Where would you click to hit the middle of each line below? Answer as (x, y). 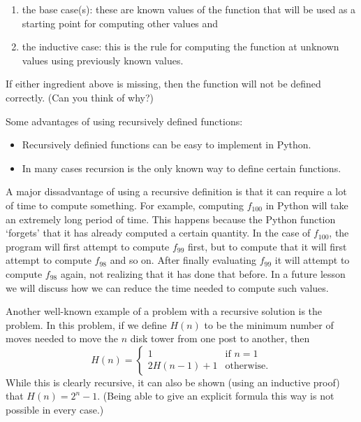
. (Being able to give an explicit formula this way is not (216, 396)
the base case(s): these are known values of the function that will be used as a (189, 9)
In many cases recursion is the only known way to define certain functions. (182, 168)
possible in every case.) (55, 410)
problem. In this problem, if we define (86, 324)
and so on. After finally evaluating (183, 260)
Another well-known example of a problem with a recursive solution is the (164, 311)
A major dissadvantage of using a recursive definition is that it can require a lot (176, 191)
